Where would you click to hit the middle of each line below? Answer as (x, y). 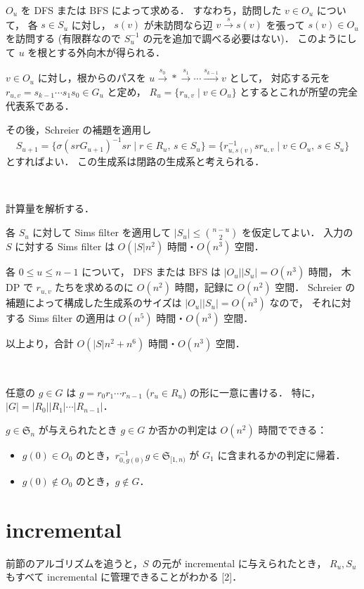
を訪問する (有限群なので (64, 38)
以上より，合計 (40, 343)
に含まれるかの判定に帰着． (281, 454)
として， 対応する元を (280, 78)
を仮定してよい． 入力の (297, 232)
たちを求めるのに (95, 287)
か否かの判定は (182, 429)
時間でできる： (293, 429)
